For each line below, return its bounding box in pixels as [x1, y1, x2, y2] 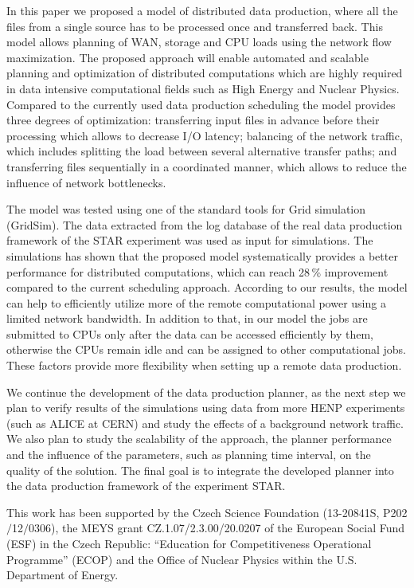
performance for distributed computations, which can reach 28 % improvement [6, 263, 389, 280]
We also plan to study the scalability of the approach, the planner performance [6, 430, 392, 447]
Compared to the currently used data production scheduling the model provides [6, 96, 396, 112]
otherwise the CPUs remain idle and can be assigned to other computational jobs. [6, 341, 406, 358]
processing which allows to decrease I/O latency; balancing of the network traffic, [6, 127, 403, 143]
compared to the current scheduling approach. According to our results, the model [6, 279, 408, 296]
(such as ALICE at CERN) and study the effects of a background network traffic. [6, 414, 404, 431]
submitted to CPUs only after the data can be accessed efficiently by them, [6, 325, 373, 342]
